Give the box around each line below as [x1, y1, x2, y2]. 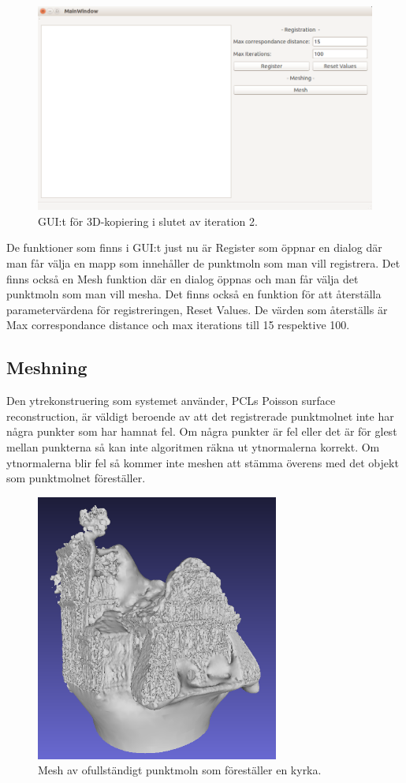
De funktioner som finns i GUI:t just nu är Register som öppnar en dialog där [6, 239, 382, 256]
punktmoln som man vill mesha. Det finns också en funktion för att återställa [6, 286, 382, 302]
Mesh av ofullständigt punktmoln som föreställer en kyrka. [38, 762, 322, 778]
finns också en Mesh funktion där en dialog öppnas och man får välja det [6, 270, 359, 287]
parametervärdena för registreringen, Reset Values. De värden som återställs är [6, 301, 388, 317]
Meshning [6, 355, 88, 380]
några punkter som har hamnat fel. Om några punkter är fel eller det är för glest [6, 423, 397, 440]
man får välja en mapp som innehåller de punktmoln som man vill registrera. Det [6, 255, 400, 272]
